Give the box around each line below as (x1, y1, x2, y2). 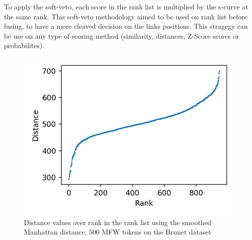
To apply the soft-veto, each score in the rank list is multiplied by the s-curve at (4, 1, 249, 11)
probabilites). (4, 40, 45, 51)
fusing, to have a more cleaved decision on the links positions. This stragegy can (4, 21, 248, 31)
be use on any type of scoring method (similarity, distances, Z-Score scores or (4, 30, 240, 41)
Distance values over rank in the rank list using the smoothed (24, 217, 212, 227)
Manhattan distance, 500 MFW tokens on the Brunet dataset (24, 227, 211, 237)
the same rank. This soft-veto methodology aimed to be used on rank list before (4, 11, 248, 21)
